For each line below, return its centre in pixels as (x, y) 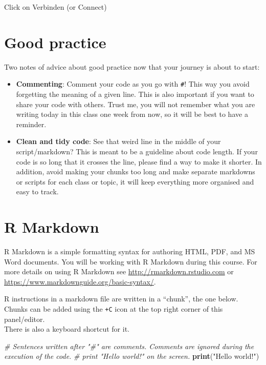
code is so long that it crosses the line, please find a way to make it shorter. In (139, 161)
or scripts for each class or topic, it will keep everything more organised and (135, 181)
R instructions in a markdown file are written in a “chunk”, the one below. (121, 299)
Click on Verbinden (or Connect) (56, 7)
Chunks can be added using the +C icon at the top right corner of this (114, 309)
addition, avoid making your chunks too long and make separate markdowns (136, 171)
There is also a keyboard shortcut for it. (67, 329)
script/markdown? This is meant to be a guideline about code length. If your (137, 151)
